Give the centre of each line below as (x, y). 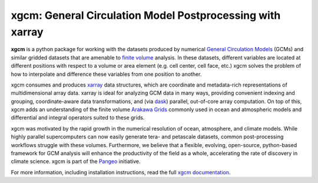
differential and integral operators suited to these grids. (78, 118)
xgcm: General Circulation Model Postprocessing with (146, 15)
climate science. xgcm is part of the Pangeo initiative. (76, 161)
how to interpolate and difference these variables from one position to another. (106, 74)
